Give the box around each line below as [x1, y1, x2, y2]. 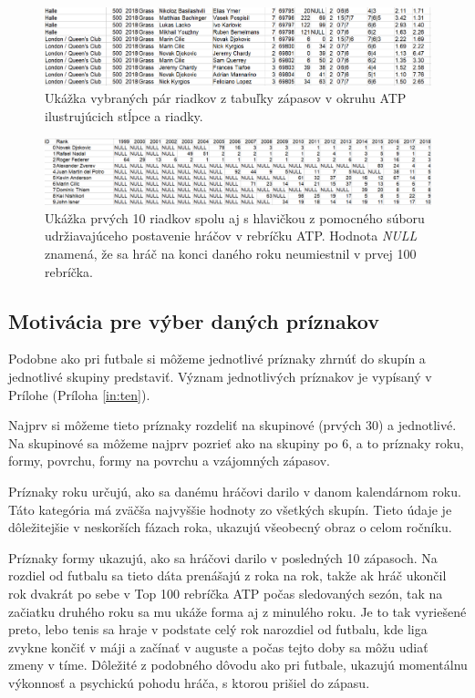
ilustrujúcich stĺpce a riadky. [45, 106, 203, 125]
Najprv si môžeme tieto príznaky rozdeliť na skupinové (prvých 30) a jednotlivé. [8, 416, 457, 435]
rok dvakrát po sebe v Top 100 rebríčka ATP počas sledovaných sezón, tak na [8, 583, 443, 602]
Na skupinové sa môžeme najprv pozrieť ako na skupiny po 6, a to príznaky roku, [8, 433, 464, 452]
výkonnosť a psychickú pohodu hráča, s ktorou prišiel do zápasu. [8, 672, 370, 692]
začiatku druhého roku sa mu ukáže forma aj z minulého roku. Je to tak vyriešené [8, 601, 467, 621]
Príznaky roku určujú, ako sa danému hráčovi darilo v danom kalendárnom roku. [8, 482, 461, 500]
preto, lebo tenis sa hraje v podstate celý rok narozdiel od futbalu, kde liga [8, 620, 428, 639]
